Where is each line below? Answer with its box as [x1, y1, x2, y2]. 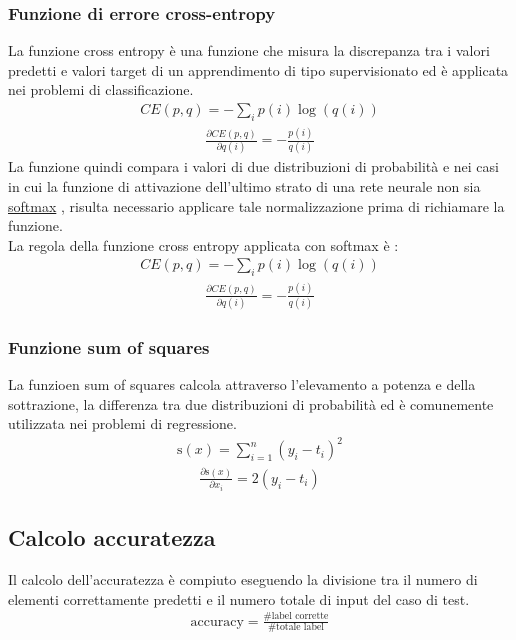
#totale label [267, 622, 325, 633]
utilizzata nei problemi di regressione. [8, 413, 237, 434]
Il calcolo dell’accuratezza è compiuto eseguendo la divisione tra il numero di [8, 569, 478, 590]
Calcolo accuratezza [8, 522, 216, 553]
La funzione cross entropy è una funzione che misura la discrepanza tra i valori [8, 40, 490, 61]
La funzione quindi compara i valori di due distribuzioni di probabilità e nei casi [8, 156, 499, 177]
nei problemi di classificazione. [8, 79, 194, 100]
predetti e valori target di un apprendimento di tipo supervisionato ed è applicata [8, 59, 509, 80]
